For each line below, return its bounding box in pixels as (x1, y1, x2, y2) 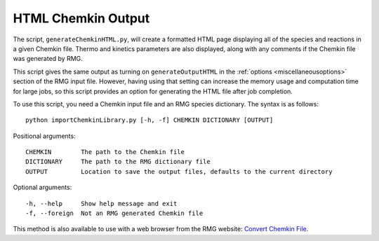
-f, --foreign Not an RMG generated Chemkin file (25, 209, 204, 217)
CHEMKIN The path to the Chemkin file (25, 148, 185, 156)
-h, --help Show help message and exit (25, 200, 178, 207)
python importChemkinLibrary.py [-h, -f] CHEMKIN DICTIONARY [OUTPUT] (25, 116, 274, 124)
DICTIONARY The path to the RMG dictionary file (25, 158, 211, 166)
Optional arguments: (13, 183, 72, 192)
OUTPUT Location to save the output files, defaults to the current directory (25, 167, 333, 175)
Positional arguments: (13, 132, 77, 140)
